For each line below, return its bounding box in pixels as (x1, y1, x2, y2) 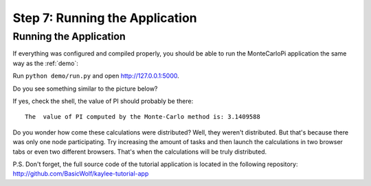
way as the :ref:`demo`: (12, 59, 78, 67)
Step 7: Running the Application (12, 10, 197, 25)
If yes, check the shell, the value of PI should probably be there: (12, 97, 194, 105)
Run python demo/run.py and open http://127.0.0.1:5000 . (12, 72, 180, 80)
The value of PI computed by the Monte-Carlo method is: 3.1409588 (25, 113, 260, 121)
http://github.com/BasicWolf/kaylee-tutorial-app (12, 170, 149, 178)
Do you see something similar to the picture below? (12, 84, 158, 93)
